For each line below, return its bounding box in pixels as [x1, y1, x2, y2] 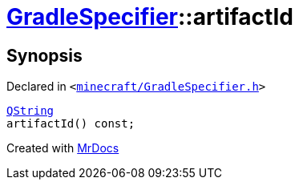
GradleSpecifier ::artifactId [6, 3, 293, 30]
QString [6, 104, 55, 118]
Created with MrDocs [6, 141, 119, 156]
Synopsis [6, 45, 83, 66]
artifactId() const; [6, 117, 135, 131]
